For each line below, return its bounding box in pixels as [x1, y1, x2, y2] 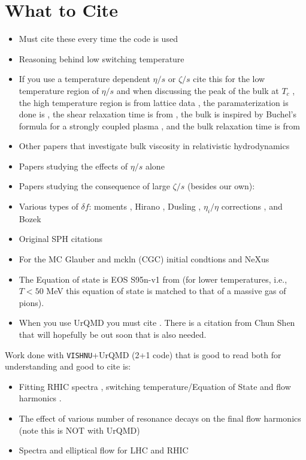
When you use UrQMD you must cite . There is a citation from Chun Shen [19, 316, 295, 329]
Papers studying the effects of [19, 159, 128, 172]
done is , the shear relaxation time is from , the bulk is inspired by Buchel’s [19, 108, 297, 120]
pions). [19, 296, 44, 308]
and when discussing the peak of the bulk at [116, 84, 279, 96]
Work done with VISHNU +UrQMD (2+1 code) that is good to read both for [5, 348, 281, 361]
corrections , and [221, 200, 283, 213]
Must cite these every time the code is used [19, 32, 178, 45]
